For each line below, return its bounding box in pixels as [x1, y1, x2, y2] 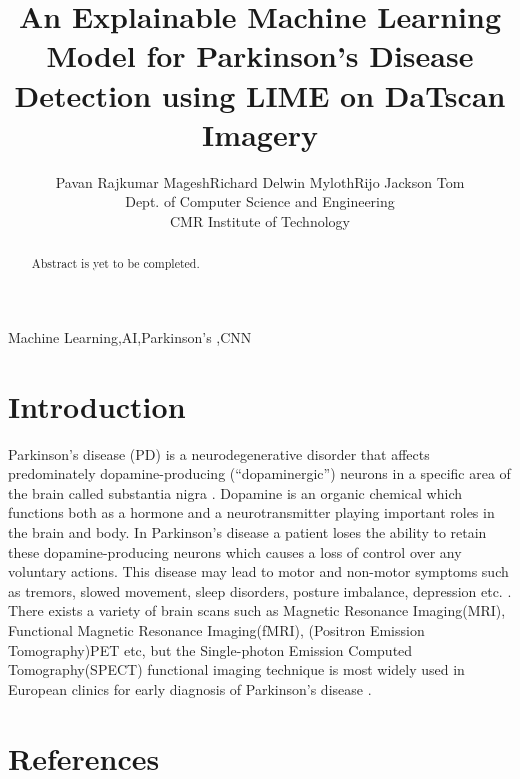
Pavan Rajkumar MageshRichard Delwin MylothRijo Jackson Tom [55, 171, 465, 192]
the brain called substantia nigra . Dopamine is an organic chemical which [8, 482, 463, 503]
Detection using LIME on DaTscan [14, 74, 506, 115]
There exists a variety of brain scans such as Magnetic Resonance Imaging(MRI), [8, 600, 506, 621]
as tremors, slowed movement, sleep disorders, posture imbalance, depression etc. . [8, 580, 512, 601]
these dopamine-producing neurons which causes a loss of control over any [8, 541, 462, 562]
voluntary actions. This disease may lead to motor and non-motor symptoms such [8, 561, 509, 582]
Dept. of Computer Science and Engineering [125, 191, 395, 212]
